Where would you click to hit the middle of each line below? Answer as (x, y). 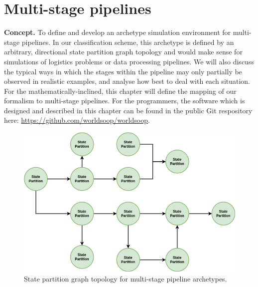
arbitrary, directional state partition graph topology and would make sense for (123, 52)
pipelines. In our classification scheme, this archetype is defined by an (128, 42)
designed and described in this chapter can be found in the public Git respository (128, 110)
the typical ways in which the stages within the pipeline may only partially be (123, 71)
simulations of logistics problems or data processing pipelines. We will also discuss (129, 61)
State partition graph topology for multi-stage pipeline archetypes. (126, 278)
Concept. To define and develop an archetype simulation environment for (118, 32)
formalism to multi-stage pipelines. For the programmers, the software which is (125, 101)
